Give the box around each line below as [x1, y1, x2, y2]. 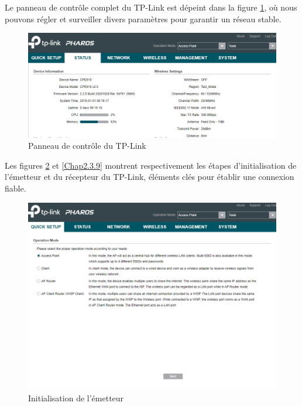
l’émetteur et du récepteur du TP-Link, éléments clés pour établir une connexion [5, 170, 294, 183]
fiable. [5, 182, 26, 194]
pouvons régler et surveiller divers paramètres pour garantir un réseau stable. [5, 12, 282, 25]
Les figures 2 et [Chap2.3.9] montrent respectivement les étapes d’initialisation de [5, 159, 297, 171]
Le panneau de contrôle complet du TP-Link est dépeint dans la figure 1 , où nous [5, 1, 297, 13]
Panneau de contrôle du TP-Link [28, 139, 146, 152]
